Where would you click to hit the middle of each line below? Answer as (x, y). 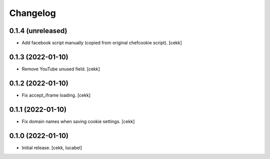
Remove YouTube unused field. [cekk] (61, 69)
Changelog (32, 13)
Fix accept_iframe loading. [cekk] (56, 95)
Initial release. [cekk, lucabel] (52, 147)
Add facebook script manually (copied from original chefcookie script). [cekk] (102, 43)
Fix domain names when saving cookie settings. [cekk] (78, 121)
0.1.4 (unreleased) (38, 31)
